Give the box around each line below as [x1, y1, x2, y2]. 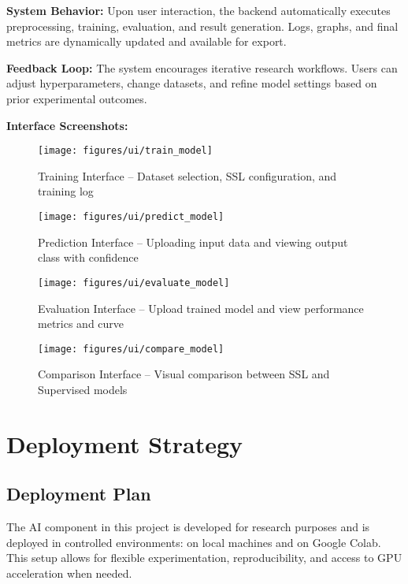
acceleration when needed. [6, 564, 132, 581]
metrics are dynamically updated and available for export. [6, 33, 287, 50]
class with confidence [38, 249, 139, 266]
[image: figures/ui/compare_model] [38, 343, 224, 355]
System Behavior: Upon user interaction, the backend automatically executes [6, 2, 391, 18]
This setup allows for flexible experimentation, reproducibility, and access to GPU [6, 549, 402, 566]
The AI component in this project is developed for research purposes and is [6, 519, 370, 535]
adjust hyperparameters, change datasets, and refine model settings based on [6, 75, 377, 91]
